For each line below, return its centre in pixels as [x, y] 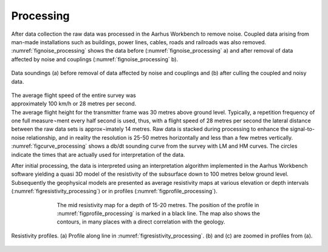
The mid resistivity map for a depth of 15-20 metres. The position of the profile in [158, 205]
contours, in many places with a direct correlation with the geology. [141, 222]
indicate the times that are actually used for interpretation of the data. [98, 154]
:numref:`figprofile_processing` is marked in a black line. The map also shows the [159, 213]
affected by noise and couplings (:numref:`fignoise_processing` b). [95, 59]
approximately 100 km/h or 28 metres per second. [74, 104]
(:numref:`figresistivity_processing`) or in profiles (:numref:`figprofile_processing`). [114, 191]
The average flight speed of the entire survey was [73, 95]
